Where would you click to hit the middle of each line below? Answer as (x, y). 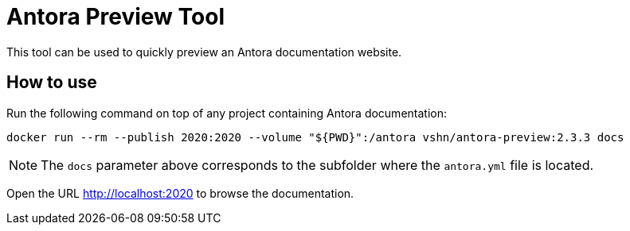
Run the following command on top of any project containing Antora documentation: (227, 113)
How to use (52, 83)
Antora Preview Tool (115, 17)
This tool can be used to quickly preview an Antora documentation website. (204, 52)
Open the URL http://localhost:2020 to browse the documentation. (180, 193)
